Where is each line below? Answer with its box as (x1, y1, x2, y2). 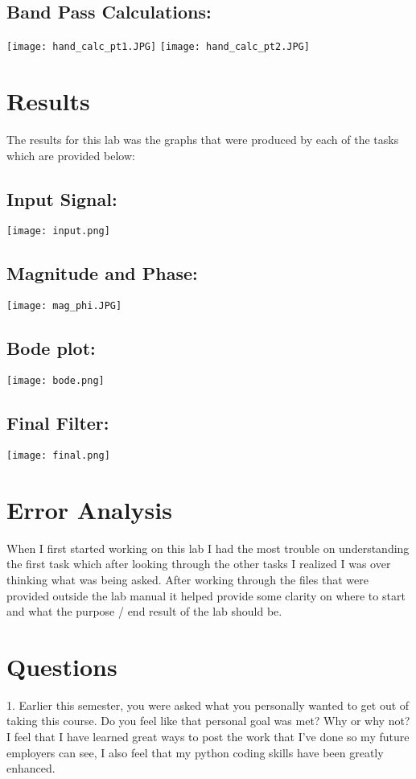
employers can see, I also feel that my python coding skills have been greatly (6, 744, 384, 760)
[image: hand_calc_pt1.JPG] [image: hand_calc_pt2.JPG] (6, 41, 310, 53)
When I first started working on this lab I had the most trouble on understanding (6, 539, 410, 556)
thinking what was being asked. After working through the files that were (6, 571, 369, 587)
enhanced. (6, 760, 56, 777)
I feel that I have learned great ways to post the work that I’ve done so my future (6, 728, 410, 745)
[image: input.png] (6, 225, 110, 237)
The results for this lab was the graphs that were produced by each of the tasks (6, 130, 399, 147)
